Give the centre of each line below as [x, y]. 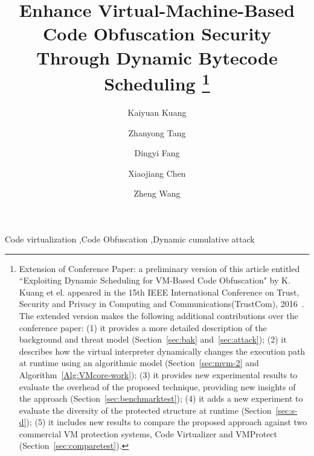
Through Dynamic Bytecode [157, 57]
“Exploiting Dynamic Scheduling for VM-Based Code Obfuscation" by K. [155, 280]
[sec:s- [287, 410]
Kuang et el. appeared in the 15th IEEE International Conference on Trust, [159, 292]
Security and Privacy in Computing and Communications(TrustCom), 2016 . [162, 304]
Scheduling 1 [157, 82]
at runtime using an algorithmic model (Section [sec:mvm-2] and [139, 363]
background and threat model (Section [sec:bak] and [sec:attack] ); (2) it [153, 339]
